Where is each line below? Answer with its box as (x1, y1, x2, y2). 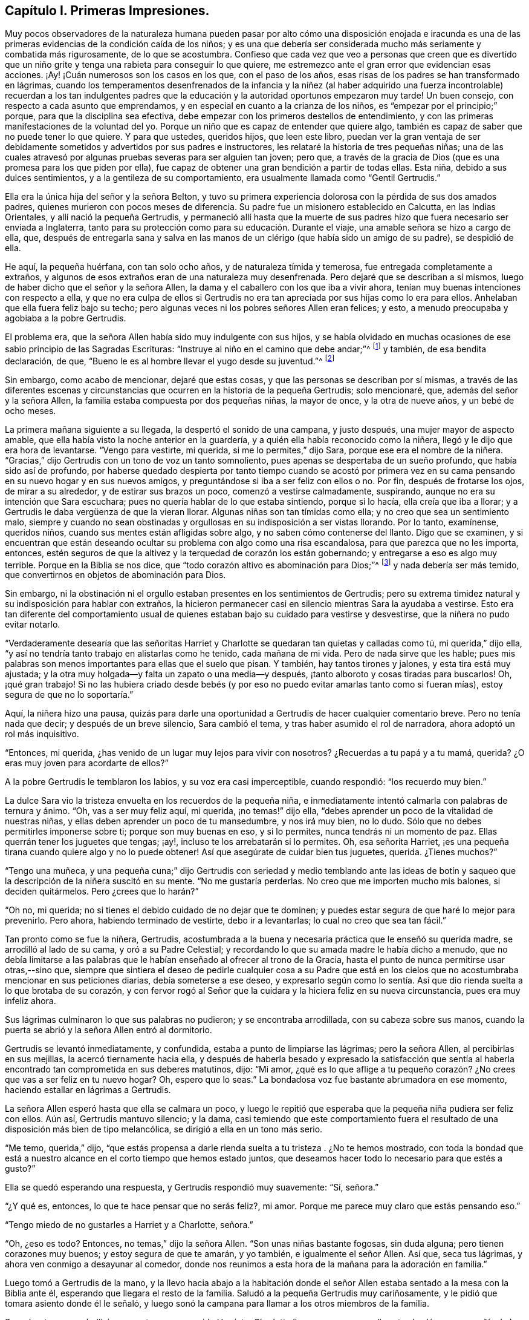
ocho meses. (5, 405, 56, 416)
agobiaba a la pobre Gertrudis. (5, 313, 126, 324)
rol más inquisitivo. (5, 729, 79, 740)
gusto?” (5, 1163, 36, 1174)
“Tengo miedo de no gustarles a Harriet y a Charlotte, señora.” (5, 1220, 253, 1230)
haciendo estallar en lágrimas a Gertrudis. (5, 1085, 171, 1095)
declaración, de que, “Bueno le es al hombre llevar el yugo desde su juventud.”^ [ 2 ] (5, 354, 335, 366)
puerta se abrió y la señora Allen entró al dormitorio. (5, 1025, 212, 1036)
